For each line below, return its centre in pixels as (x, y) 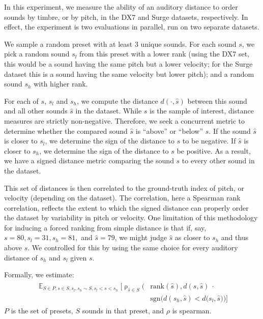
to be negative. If (209, 141)
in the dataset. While (109, 111)
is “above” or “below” (169, 130)
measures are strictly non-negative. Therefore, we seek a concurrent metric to (125, 120)
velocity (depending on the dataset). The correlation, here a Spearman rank (122, 198)
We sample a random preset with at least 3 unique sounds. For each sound (120, 43)
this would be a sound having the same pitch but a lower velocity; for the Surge (128, 63)
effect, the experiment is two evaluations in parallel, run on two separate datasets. (132, 27)
